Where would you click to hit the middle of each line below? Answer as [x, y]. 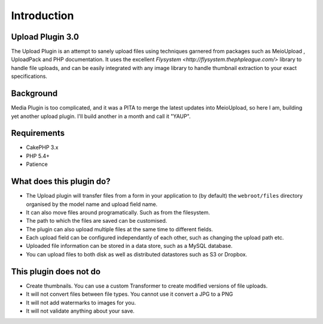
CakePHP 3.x [42, 147]
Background [34, 94]
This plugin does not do [56, 272]
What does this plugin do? [61, 182]
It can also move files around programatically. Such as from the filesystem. [118, 212]
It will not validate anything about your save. [80, 311]
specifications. [29, 76]
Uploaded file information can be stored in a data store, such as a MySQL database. [129, 246]
